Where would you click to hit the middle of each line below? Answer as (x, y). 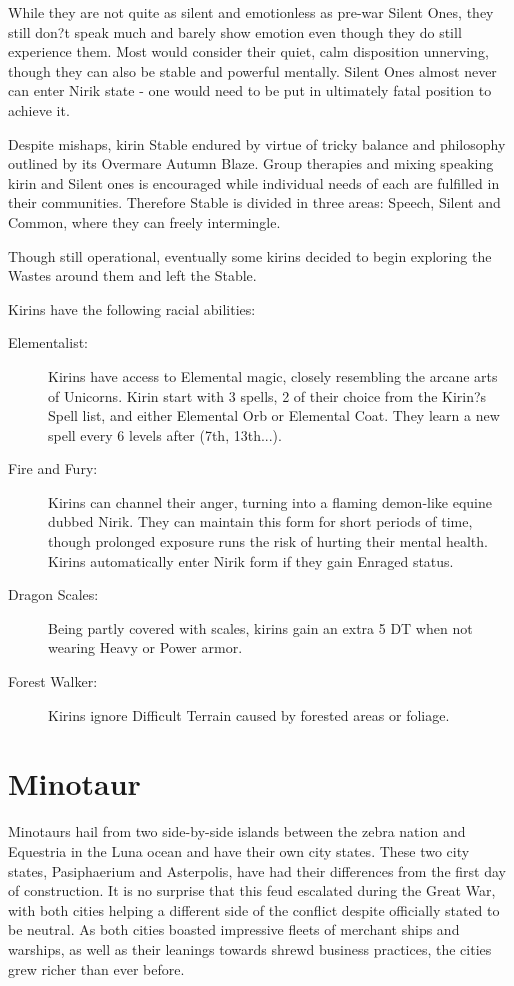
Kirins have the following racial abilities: (132, 308)
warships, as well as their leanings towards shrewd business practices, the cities (250, 948)
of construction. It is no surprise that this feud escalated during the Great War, (252, 890)
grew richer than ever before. (96, 968)
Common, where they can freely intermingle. (144, 221)
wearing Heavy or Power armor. (145, 647)
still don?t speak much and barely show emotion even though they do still (235, 31)
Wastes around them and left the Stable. (132, 275)
